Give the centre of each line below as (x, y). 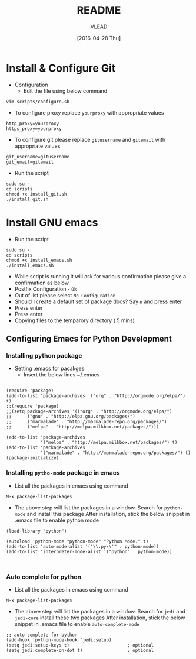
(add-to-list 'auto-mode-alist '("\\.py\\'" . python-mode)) (83, 546)
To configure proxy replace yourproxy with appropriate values (89, 112)
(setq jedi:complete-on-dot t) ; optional (80, 650)
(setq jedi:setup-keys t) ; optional (80, 645)
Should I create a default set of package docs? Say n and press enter (98, 301)
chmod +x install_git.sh (36, 194)
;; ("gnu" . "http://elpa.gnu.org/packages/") (71, 417)
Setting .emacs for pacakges (49, 369)
